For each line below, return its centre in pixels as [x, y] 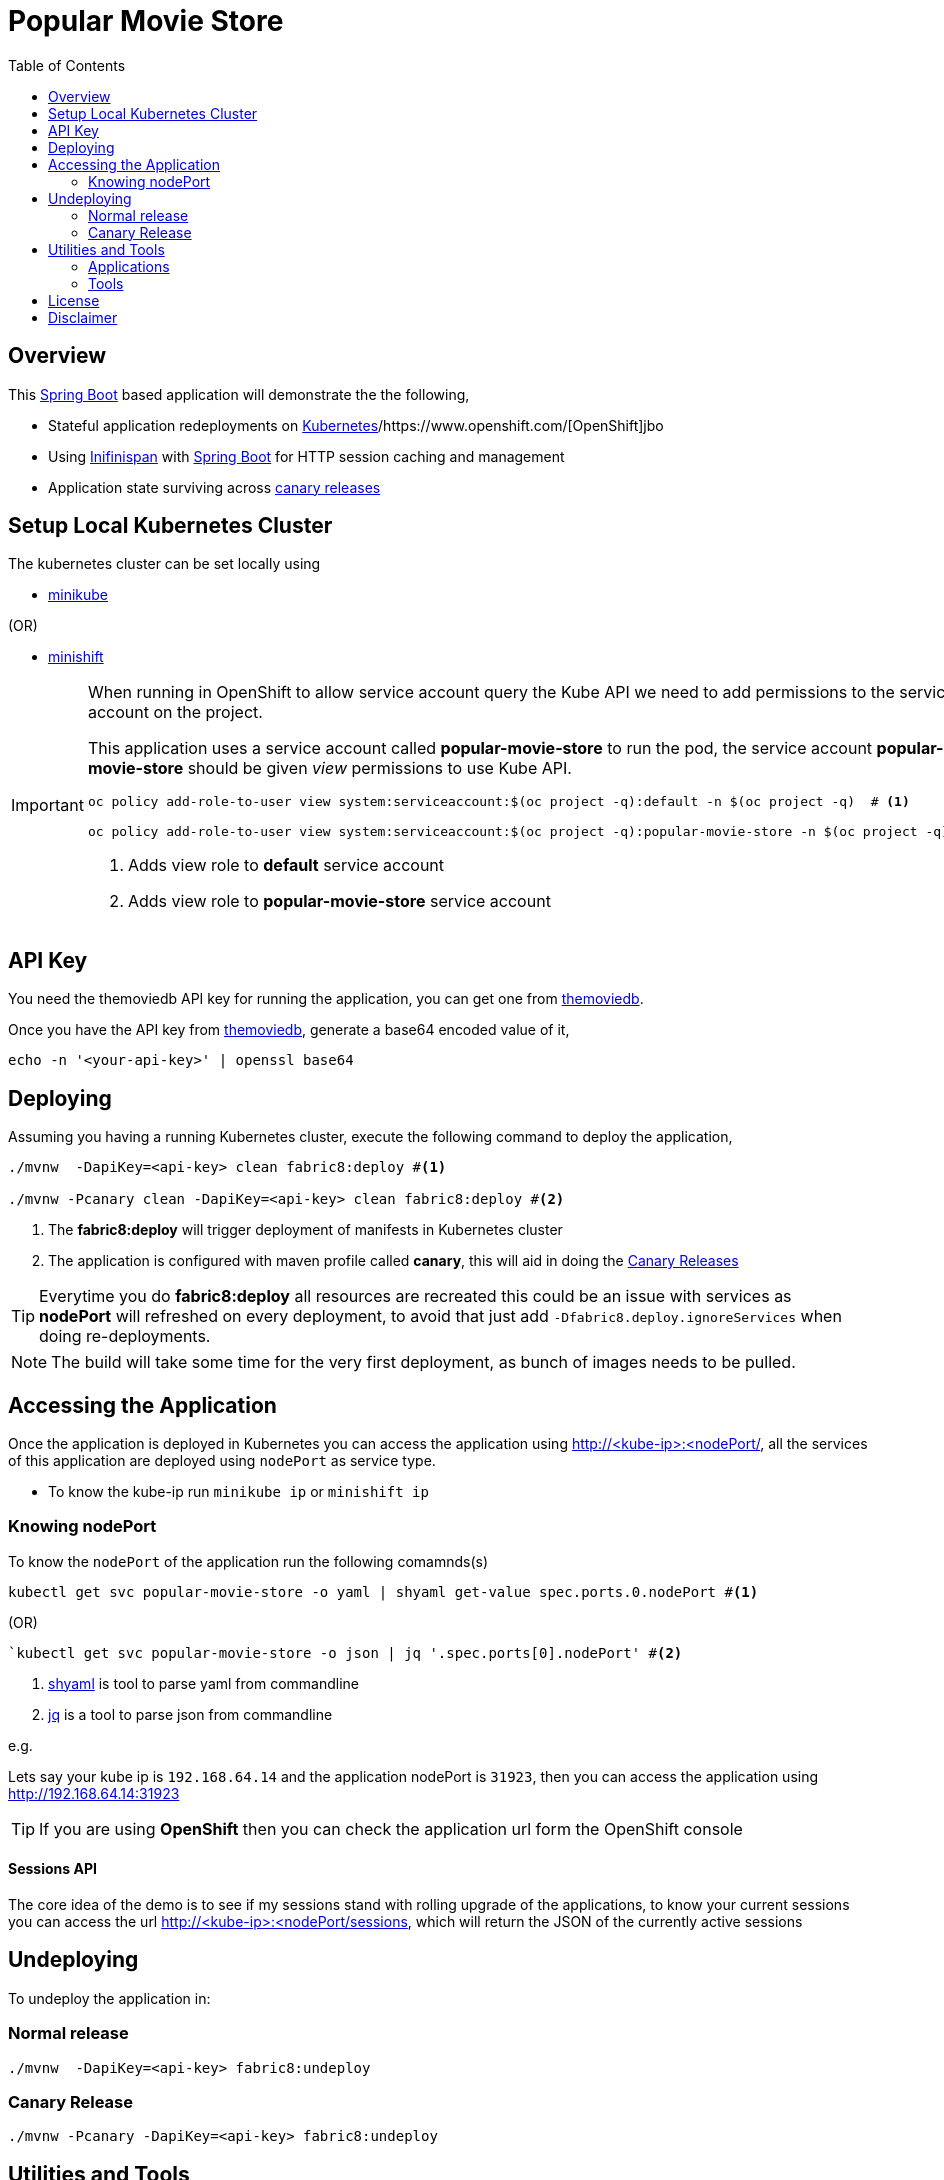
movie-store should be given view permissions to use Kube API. [329, 768]
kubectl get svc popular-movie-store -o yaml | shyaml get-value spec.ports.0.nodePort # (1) [383, 1591]
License [74, 300]
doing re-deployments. [125, 1336]
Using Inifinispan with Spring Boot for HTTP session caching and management [306, 456]
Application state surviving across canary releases [214, 487]
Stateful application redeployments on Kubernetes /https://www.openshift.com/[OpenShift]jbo [356, 425]
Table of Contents [67, 65]
